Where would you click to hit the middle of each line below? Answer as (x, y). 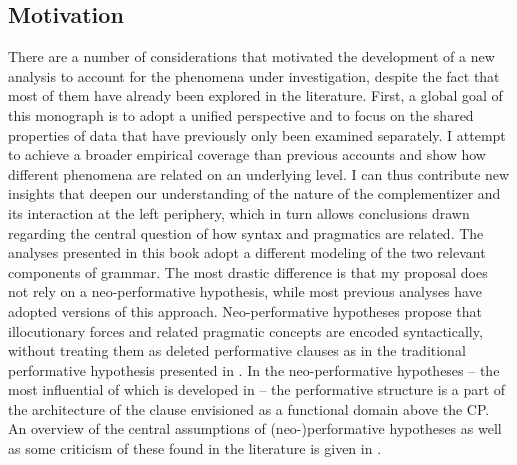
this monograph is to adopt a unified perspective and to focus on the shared (241, 114)
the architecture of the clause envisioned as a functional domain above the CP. (249, 408)
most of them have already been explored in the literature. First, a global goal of (255, 95)
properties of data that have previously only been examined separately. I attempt (257, 134)
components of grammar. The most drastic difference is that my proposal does (248, 271)
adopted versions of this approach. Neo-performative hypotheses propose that (245, 310)
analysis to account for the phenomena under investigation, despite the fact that (254, 75)
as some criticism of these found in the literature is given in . (195, 448)
